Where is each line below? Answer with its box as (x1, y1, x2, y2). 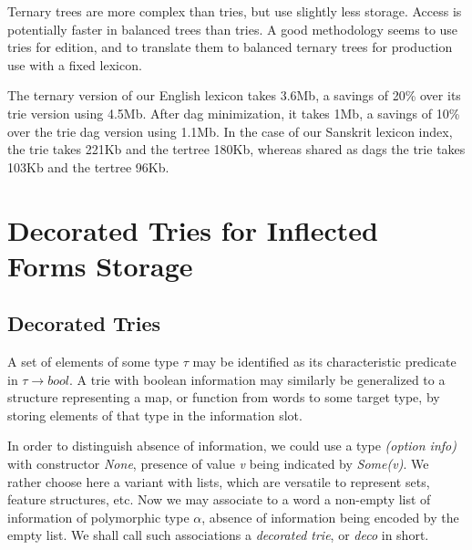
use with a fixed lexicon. (7, 55, 142, 74)
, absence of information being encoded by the (201, 507, 459, 526)
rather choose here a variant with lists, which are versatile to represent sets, (7, 472, 430, 491)
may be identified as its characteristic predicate (192, 352, 457, 371)
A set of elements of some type (7, 352, 180, 371)
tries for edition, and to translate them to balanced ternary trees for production (7, 37, 453, 57)
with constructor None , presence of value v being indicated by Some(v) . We (7, 454, 429, 473)
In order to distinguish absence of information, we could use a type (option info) (7, 436, 457, 455)
